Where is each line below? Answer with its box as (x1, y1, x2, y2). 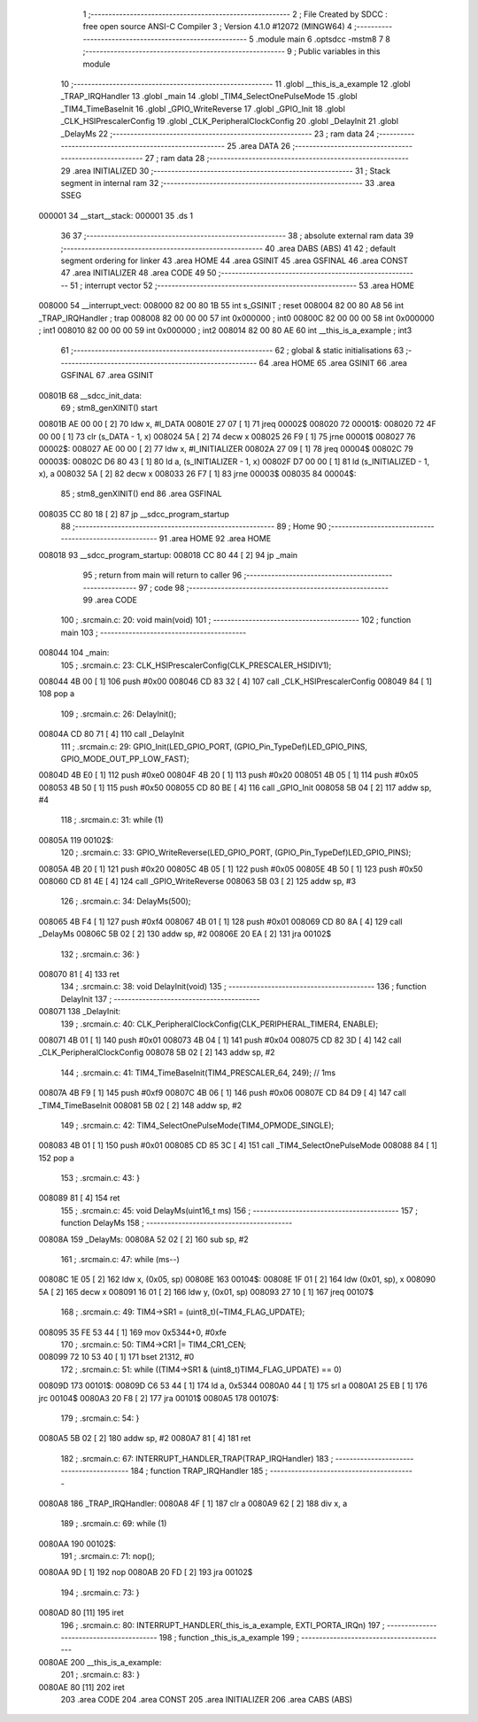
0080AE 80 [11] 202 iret (38, 1681, 126, 1692)
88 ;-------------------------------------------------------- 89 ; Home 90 (60, 521, 328, 531)
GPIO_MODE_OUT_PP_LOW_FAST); (60, 753, 189, 764)
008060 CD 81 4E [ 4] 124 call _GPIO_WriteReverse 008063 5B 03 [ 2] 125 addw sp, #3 (38, 876, 357, 887)
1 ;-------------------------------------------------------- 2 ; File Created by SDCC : (82, 9, 389, 19)
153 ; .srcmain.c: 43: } (60, 1173, 141, 1183)
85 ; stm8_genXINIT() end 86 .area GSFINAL (60, 488, 222, 500)
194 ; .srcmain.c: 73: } (60, 1586, 141, 1598)
